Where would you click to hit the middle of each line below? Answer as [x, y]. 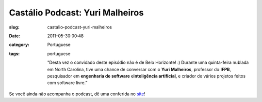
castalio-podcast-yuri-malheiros [80, 27]
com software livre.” [67, 83]
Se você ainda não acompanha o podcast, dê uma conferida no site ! [77, 94]
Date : [15, 36]
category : [19, 45]
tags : [14, 54]
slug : [14, 27]
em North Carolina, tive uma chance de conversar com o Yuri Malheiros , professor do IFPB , [139, 69]
